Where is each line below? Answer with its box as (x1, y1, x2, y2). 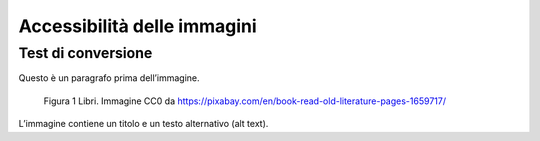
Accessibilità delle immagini (18, 15, 257, 37)
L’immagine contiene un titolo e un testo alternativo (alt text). (18, 118, 269, 130)
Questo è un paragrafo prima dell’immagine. (18, 72, 200, 84)
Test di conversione (18, 44, 153, 62)
